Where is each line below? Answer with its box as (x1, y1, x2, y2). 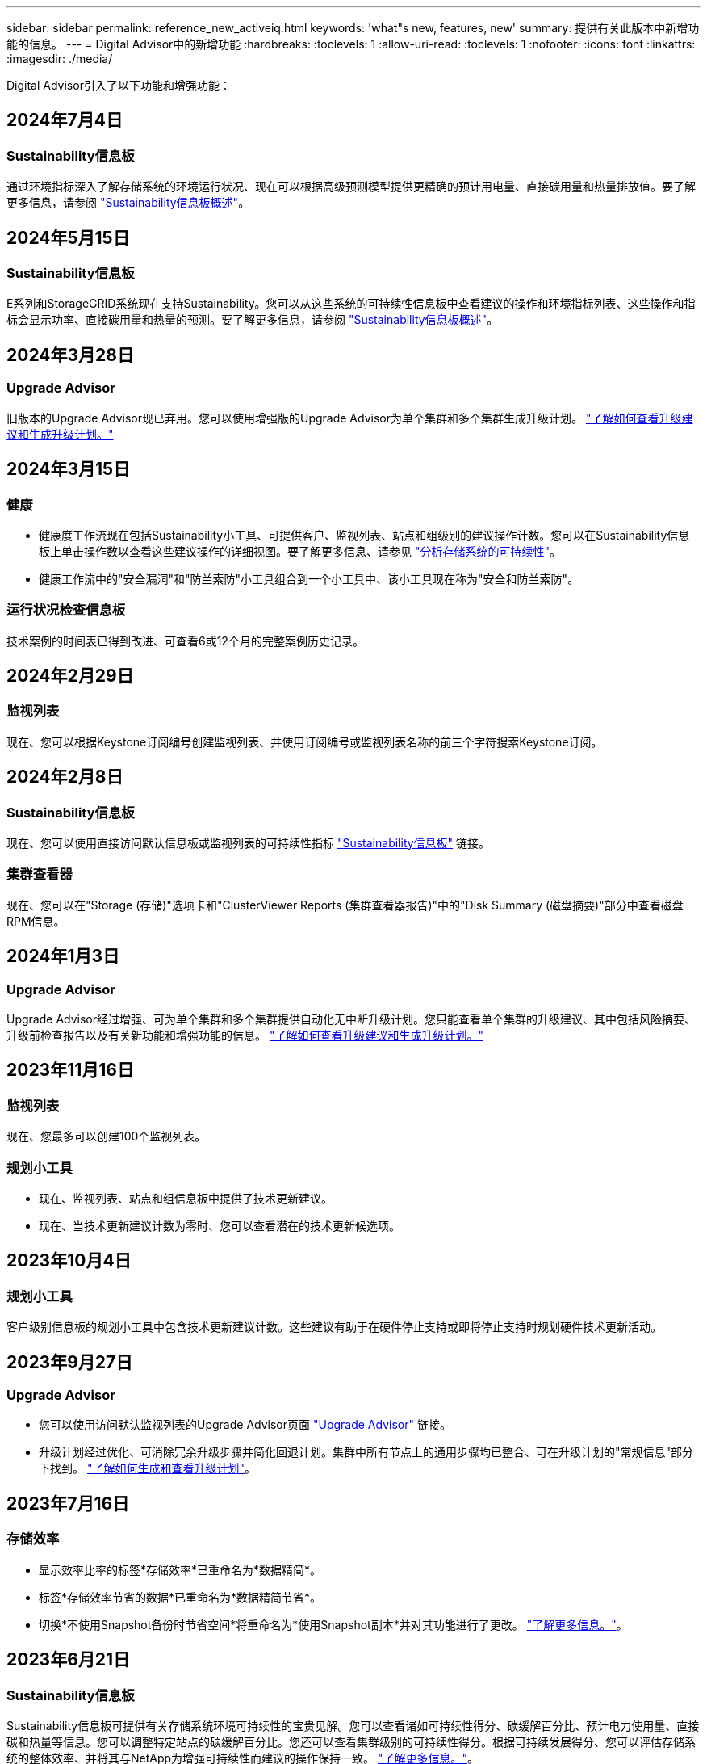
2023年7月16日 (6, 1493, 130, 1514)
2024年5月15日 (6, 227, 130, 248)
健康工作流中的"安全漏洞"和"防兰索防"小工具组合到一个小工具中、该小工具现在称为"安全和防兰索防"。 (39, 571, 579, 586)
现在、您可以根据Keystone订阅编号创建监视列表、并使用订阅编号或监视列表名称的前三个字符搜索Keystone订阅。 (6, 734, 603, 749)
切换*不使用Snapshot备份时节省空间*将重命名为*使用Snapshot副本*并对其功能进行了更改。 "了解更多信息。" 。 (39, 1617, 628, 1632)
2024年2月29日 (6, 666, 134, 687)
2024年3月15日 (6, 459, 131, 480)
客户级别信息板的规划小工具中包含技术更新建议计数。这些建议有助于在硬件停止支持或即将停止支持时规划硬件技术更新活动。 (6, 1320, 662, 1334)
